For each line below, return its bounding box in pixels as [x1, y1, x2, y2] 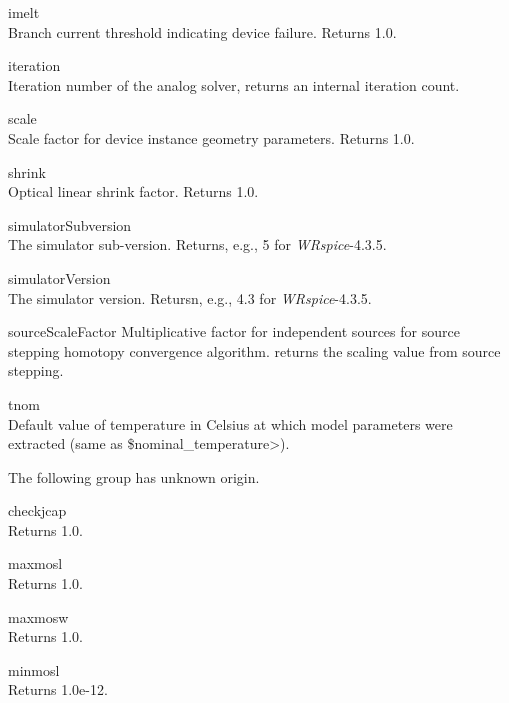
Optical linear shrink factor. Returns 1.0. [8, 181, 259, 202]
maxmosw [8, 606, 69, 627]
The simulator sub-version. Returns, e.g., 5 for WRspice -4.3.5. [8, 234, 387, 255]
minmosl [8, 659, 60, 680]
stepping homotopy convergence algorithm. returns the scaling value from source [8, 340, 501, 361]
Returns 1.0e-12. [8, 679, 108, 700]
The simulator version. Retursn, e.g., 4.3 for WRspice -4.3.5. [8, 287, 372, 308]
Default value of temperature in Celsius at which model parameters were [8, 413, 453, 434]
